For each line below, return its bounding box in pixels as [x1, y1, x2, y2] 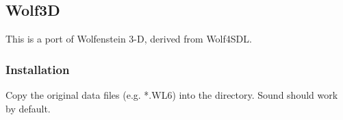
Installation [5, 60, 70, 77]
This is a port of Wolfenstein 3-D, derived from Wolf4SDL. [5, 32, 252, 46]
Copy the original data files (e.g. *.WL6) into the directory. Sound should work [5, 88, 338, 102]
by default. [5, 101, 51, 115]
